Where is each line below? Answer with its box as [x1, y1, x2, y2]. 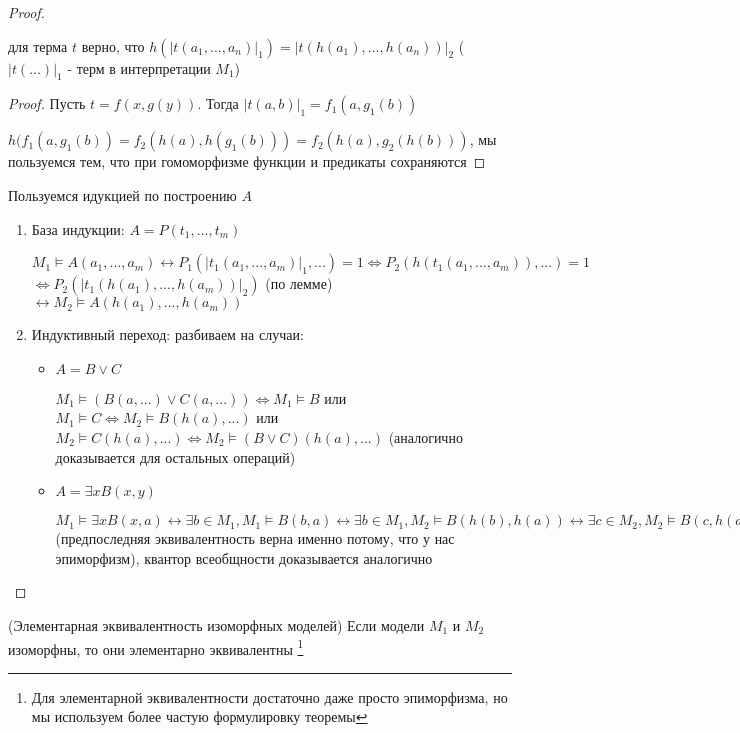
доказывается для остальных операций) [55, 446, 296, 467]
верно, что [81, 35, 145, 56]
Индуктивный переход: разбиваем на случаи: [31, 324, 304, 345]
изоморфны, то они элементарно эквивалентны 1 [8, 635, 304, 659]
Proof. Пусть [8, 93, 86, 114]
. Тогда [197, 93, 239, 114]
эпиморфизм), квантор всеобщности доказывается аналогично [55, 547, 433, 568]
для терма [8, 35, 68, 56]
